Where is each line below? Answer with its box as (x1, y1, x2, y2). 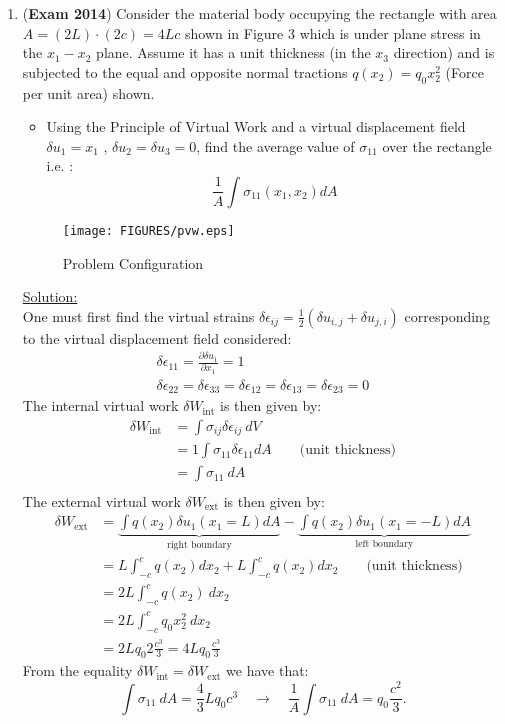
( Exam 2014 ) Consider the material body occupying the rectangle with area (22, 3, 497, 23)
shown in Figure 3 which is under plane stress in (184, 22, 481, 43)
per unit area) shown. (22, 82, 155, 103)
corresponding (404, 305, 490, 326)
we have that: (226, 660, 309, 681)
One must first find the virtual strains (22, 305, 255, 326)
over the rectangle (382, 135, 492, 156)
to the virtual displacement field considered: (22, 327, 292, 348)
